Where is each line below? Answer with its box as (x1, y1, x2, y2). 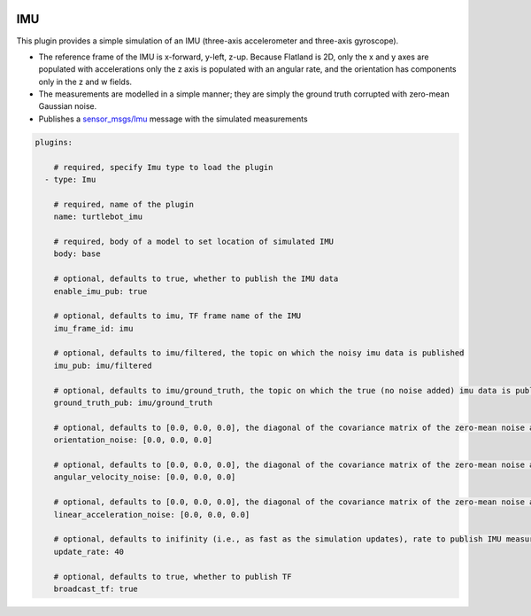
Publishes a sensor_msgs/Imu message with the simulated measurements (38, 113, 309, 124)
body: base (53, 249, 101, 259)
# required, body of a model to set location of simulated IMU (53, 236, 335, 246)
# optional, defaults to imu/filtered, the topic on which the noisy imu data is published (53, 348, 465, 358)
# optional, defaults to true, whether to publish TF (53, 572, 292, 581)
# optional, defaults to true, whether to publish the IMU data (53, 274, 339, 284)
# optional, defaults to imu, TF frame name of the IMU (53, 311, 302, 321)
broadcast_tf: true (53, 583, 139, 594)
